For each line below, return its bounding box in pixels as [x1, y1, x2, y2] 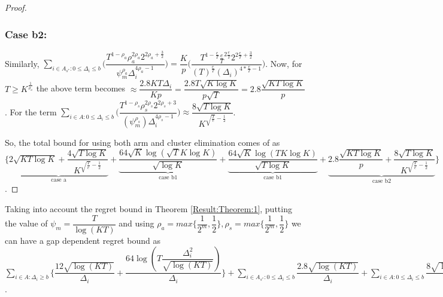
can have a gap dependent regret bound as [5, 234, 160, 246]
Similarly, [5, 57, 40, 69]
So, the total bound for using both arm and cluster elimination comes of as [5, 136, 280, 148]
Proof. [5, 1, 27, 13]
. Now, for [265, 57, 302, 69]
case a [51, 176, 66, 183]
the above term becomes [36, 82, 126, 94]
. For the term [5, 105, 57, 118]
